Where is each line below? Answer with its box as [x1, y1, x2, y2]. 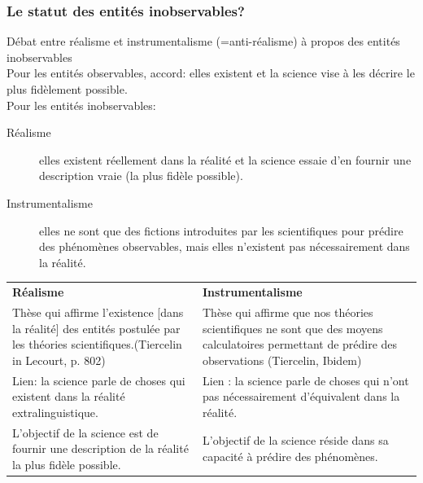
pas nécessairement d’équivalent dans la [203, 388, 400, 405]
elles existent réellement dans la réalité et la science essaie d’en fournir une [39, 151, 412, 168]
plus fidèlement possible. [7, 81, 128, 97]
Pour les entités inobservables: [7, 96, 156, 113]
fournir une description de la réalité [12, 440, 189, 457]
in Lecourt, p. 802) [12, 351, 106, 368]
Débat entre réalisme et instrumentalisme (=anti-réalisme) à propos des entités [7, 33, 400, 50]
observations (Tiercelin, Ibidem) [203, 351, 362, 368]
